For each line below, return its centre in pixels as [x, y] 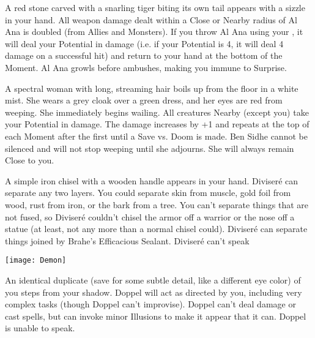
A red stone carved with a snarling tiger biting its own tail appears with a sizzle [155, 7]
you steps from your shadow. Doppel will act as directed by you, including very [154, 292]
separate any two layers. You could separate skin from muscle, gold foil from [148, 193]
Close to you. [30, 160]
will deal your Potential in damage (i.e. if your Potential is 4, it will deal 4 [144, 43]
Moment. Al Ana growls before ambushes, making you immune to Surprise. [146, 67]
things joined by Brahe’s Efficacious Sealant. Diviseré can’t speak [127, 240]
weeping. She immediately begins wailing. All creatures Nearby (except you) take [157, 112]
